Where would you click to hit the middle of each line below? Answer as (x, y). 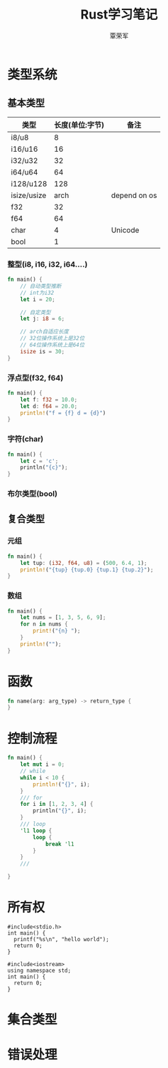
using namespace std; (39, 970)
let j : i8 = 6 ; (43, 319)
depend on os (134, 195)
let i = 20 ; (38, 299)
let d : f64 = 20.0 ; (49, 406)
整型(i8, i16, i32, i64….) (47, 264)
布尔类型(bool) (33, 494)
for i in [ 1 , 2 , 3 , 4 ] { (57, 804)
